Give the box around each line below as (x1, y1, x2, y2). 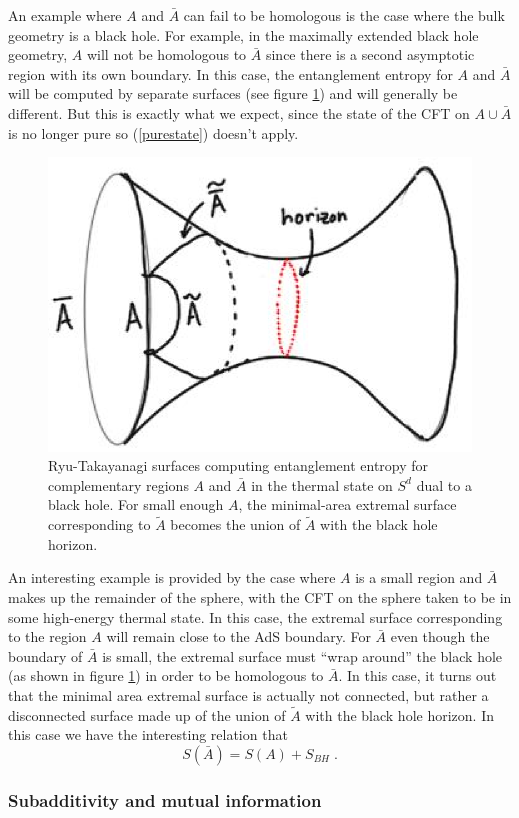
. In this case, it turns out (338, 665, 497, 686)
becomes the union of (170, 514, 301, 535)
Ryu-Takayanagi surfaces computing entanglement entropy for (48, 455, 429, 476)
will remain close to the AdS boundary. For (106, 626, 371, 647)
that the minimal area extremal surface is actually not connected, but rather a (8, 685, 489, 705)
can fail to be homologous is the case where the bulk (183, 5, 505, 25)
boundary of (8, 645, 83, 666)
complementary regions (48, 474, 189, 495)
